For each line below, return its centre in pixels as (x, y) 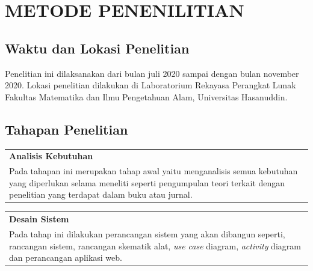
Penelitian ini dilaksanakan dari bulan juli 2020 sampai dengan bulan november (152, 73)
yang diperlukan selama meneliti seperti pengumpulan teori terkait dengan (147, 182)
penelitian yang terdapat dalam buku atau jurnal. (101, 194)
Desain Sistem (39, 219)
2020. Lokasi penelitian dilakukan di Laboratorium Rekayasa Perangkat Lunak (150, 85)
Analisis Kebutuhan (51, 156)
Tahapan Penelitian (67, 129)
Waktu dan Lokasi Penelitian (97, 48)
